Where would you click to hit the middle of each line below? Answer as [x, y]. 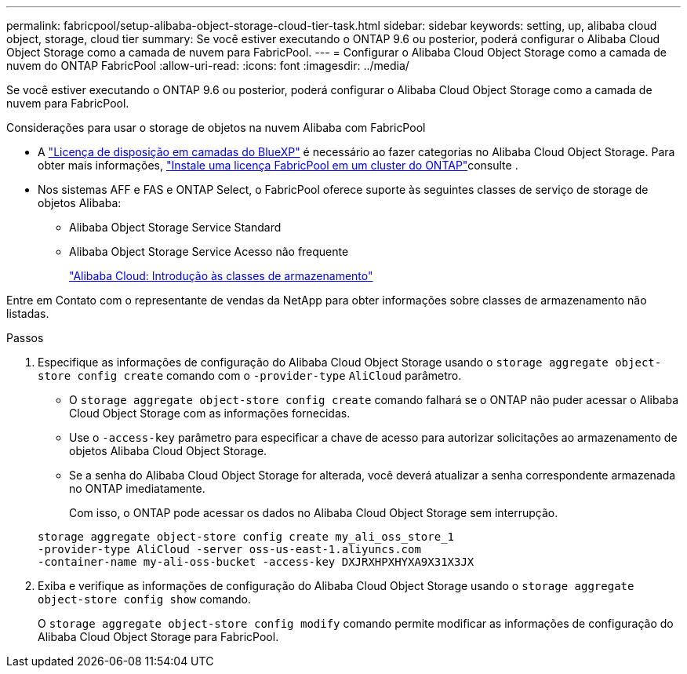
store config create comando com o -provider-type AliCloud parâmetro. [250, 375]
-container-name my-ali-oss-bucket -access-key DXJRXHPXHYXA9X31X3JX [256, 562]
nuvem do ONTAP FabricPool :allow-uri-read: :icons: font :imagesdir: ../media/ [208, 66]
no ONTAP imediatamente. [137, 488]
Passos [25, 338]
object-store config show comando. [145, 599]
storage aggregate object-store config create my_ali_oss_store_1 [246, 537]
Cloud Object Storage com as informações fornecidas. [210, 413]
